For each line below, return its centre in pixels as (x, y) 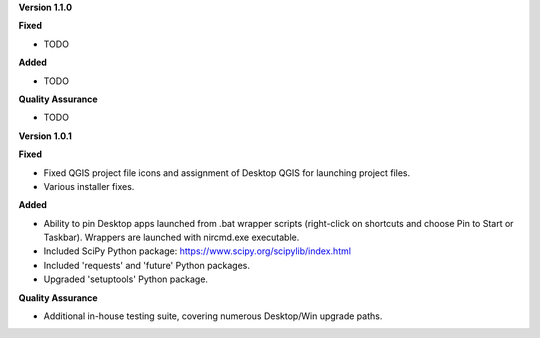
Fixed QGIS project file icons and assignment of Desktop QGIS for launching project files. (227, 172)
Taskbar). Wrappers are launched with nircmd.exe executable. (171, 237)
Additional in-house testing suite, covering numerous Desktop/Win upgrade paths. (213, 316)
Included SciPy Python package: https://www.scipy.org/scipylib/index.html (197, 251)
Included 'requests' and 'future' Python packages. (146, 265)
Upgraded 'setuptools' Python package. (126, 279)
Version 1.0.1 (45, 136)
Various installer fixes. (89, 186)
